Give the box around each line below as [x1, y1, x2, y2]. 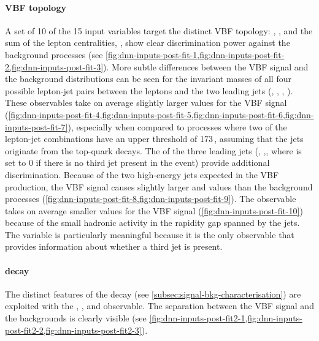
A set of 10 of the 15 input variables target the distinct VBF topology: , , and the [5, 24, 313, 37]
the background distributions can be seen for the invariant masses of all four [5, 72, 291, 85]
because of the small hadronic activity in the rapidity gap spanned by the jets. [5, 216, 300, 229]
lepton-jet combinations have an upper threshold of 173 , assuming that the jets [5, 132, 304, 145]
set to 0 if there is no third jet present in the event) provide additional [5, 156, 270, 169]
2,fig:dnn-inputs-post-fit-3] [5, 60, 104, 73]
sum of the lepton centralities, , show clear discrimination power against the [5, 36, 290, 49]
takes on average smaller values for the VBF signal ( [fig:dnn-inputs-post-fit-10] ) [5, 204, 303, 217]
